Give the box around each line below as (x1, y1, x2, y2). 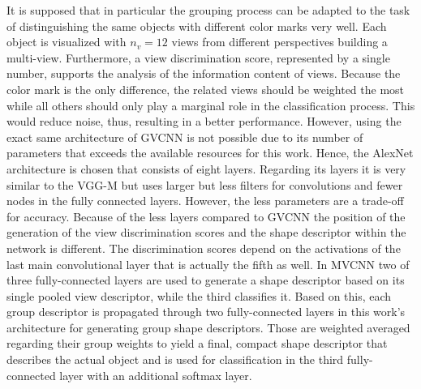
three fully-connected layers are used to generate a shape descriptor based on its (6, 271, 405, 289)
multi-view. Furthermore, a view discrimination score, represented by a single (6, 49, 390, 66)
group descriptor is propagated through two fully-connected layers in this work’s (6, 303, 406, 320)
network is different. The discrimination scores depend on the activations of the (6, 239, 401, 256)
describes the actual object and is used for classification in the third (6, 351, 344, 368)
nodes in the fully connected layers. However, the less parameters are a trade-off (6, 192, 404, 209)
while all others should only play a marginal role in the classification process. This (6, 96, 415, 113)
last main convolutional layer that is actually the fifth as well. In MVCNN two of (6, 255, 410, 272)
